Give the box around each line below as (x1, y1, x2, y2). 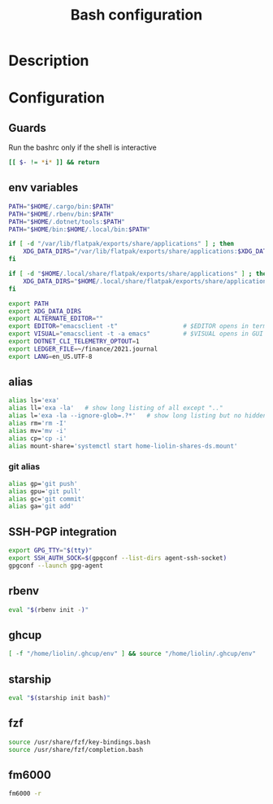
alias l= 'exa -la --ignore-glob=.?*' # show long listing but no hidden (8, 412, 267, 420)
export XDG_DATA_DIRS (8, 307, 82, 315)
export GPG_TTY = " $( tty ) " (8, 547, 93, 555)
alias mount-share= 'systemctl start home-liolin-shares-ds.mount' (8, 442, 238, 450)
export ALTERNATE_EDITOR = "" (8, 315, 104, 323)
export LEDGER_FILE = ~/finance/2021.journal (8, 344, 158, 353)
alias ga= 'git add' (8, 502, 75, 510)
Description (8, 51, 89, 70)
